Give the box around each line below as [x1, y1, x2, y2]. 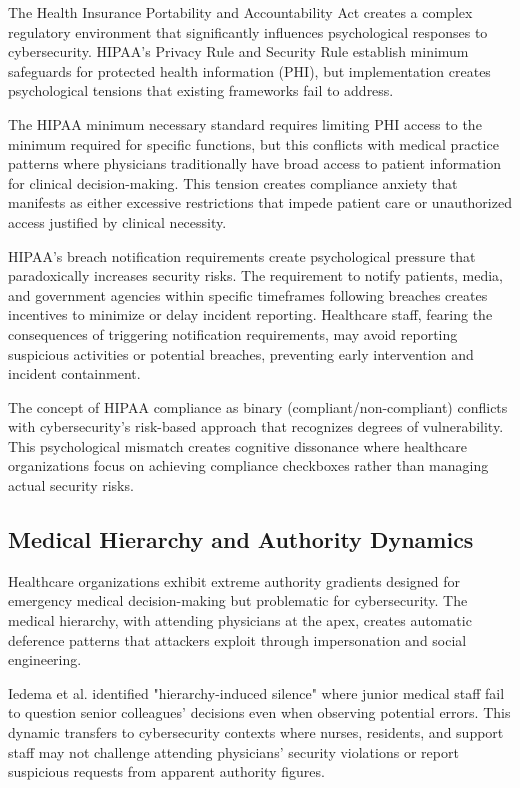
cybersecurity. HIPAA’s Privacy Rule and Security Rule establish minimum [8, 41, 469, 62]
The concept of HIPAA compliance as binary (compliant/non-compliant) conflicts [8, 396, 508, 417]
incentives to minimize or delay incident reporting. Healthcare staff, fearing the [8, 304, 493, 325]
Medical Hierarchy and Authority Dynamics [8, 524, 474, 555]
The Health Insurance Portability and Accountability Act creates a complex [8, 2, 473, 22]
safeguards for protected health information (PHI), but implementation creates [8, 60, 491, 81]
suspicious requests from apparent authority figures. [8, 761, 325, 782]
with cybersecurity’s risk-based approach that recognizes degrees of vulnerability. [8, 416, 504, 437]
